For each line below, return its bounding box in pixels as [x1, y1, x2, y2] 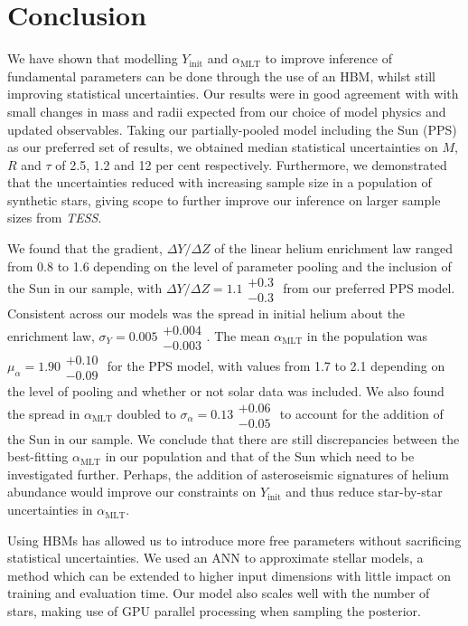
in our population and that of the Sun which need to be [105, 447, 415, 466]
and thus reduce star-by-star [285, 482, 443, 501]
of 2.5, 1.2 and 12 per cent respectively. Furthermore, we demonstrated [55, 155, 447, 174]
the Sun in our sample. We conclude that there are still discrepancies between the [7, 429, 460, 448]
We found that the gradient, [7, 239, 163, 258]
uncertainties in [7, 500, 93, 519]
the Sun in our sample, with [7, 279, 163, 298]
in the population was [306, 326, 427, 345]
